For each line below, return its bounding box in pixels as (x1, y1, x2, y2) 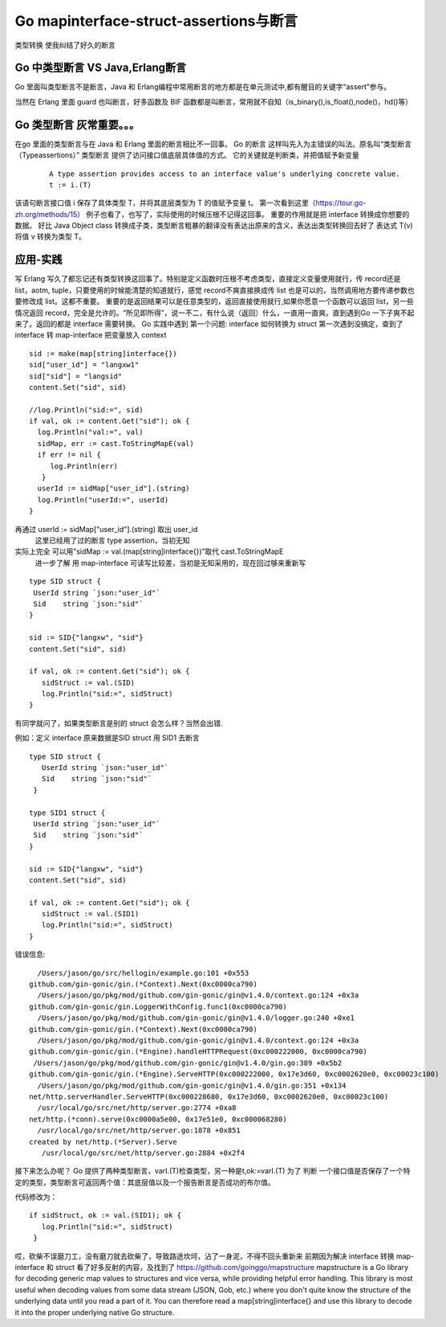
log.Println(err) (50, 461, 119, 470)
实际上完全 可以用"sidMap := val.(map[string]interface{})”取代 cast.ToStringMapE (14, 547, 284, 556)
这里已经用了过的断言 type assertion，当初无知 (34, 535, 190, 545)
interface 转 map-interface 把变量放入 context (14, 330, 167, 340)
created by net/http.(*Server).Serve (29, 1137, 178, 1146)
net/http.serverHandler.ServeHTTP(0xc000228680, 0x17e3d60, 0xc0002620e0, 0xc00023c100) (29, 1091, 389, 1101)
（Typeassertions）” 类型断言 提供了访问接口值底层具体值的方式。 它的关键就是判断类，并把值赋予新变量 (14, 150, 360, 160)
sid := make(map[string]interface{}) (29, 349, 178, 358)
